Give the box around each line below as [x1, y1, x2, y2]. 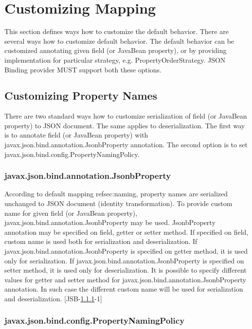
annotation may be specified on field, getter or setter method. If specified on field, [4, 226, 249, 237]
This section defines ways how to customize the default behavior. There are [4, 26, 229, 36]
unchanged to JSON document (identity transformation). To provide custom [4, 198, 233, 208]
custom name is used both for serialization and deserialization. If [4, 236, 198, 246]
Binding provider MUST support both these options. [4, 64, 162, 74]
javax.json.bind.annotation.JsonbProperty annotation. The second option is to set [4, 139, 248, 150]
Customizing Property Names [4, 88, 158, 103]
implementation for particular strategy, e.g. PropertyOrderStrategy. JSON [4, 54, 226, 65]
